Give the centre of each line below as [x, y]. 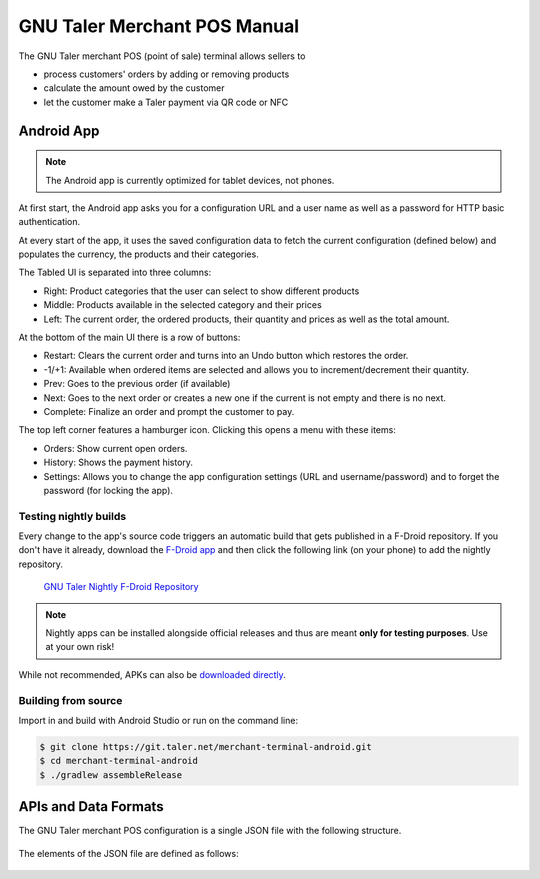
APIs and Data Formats [91, 806]
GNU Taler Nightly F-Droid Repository [121, 587]
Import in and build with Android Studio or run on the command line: [158, 720]
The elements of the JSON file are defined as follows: [128, 853]
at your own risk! [80, 647]
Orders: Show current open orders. [115, 448]
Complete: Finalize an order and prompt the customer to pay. [169, 411]
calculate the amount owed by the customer [134, 88]
